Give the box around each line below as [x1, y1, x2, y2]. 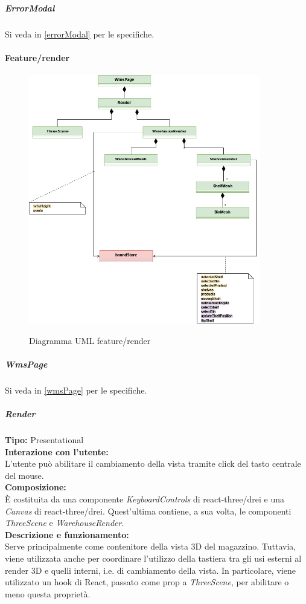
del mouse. [5, 469, 44, 481]
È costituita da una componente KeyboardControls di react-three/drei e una [5, 492, 284, 505]
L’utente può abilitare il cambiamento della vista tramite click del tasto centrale [5, 457, 301, 470]
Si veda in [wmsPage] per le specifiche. [5, 383, 147, 396]
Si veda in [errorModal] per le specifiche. [5, 27, 155, 40]
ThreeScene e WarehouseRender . [5, 516, 124, 529]
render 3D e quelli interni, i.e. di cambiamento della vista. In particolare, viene [5, 563, 296, 576]
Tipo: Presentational [5, 434, 84, 446]
